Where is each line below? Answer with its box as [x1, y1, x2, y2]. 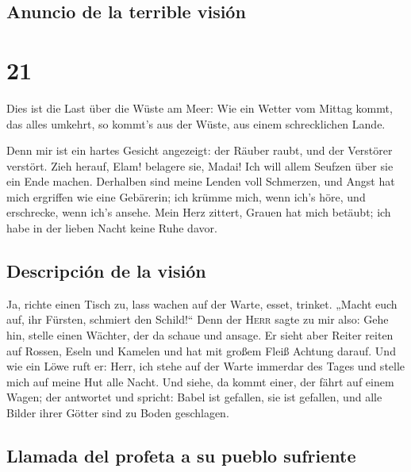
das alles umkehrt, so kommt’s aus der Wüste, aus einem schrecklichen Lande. [6, 115, 386, 132]
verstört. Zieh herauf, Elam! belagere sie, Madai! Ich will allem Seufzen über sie [6, 157, 394, 174]
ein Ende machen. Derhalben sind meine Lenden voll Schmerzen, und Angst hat [6, 173, 395, 190]
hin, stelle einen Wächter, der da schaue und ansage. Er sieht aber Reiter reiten [6, 327, 394, 343]
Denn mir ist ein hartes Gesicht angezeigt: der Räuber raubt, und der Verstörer [6, 142, 393, 159]
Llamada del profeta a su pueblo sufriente [6, 443, 356, 467]
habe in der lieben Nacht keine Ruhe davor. [6, 220, 217, 236]
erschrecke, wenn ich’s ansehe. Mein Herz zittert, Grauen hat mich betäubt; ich [6, 204, 391, 221]
